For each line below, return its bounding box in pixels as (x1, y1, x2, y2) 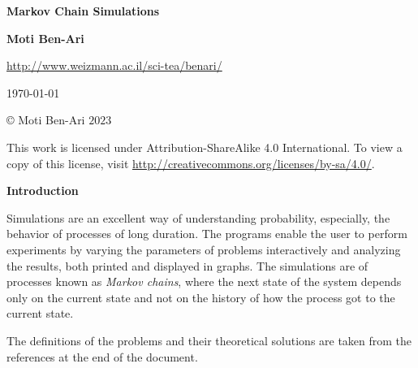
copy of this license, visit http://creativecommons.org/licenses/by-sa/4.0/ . (6, 154, 375, 171)
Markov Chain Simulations (6, 2, 160, 19)
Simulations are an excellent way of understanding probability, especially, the (6, 209, 390, 226)
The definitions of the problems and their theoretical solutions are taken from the (6, 331, 412, 349)
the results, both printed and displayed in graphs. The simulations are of (6, 257, 368, 274)
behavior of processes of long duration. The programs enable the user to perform (6, 225, 407, 242)
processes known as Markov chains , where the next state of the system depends (6, 273, 402, 290)
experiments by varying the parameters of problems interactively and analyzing (6, 240, 401, 258)
